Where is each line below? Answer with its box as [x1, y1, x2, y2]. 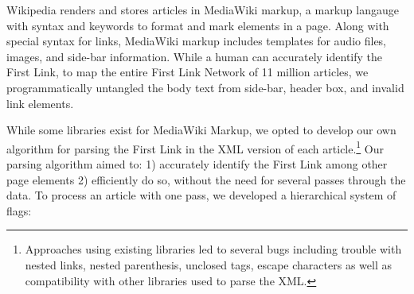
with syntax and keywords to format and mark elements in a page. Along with [6, 17, 389, 33]
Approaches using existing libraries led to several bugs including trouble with [25, 241, 402, 257]
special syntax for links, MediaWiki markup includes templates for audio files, [6, 33, 387, 49]
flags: [6, 202, 32, 219]
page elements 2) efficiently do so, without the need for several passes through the [6, 171, 406, 188]
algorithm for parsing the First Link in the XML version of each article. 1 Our [6, 137, 385, 157]
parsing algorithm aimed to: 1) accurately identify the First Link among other [6, 156, 388, 172]
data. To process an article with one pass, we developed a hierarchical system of [6, 187, 396, 203]
